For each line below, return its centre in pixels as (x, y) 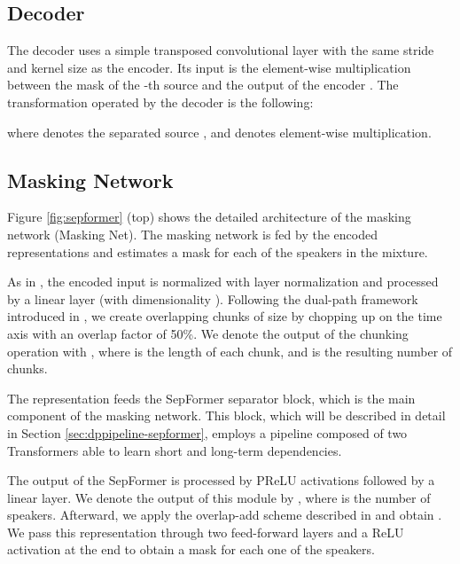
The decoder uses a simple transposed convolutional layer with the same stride (221, 50)
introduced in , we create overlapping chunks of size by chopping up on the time (225, 316)
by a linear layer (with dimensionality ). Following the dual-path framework (213, 298)
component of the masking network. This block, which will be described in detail (226, 415)
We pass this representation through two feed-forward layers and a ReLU (206, 532)
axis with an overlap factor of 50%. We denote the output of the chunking (208, 333)
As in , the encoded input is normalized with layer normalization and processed (223, 282)
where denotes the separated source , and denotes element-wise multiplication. (219, 132)
